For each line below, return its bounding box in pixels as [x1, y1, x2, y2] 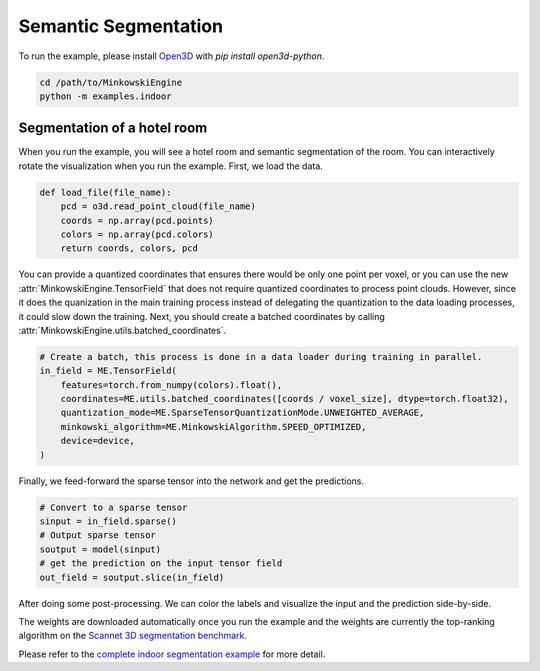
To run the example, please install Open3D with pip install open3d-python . [18, 50, 325, 62]
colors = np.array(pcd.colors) [60, 228, 214, 240]
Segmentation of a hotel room [18, 120, 208, 137]
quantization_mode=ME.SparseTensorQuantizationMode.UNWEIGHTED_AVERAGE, [60, 407, 425, 419]
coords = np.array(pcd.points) [60, 215, 214, 226]
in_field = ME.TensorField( [39, 365, 177, 377]
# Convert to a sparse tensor [39, 501, 188, 513]
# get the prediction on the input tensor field [39, 558, 283, 569]
